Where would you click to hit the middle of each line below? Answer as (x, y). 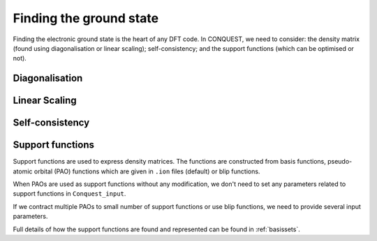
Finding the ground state (86, 18)
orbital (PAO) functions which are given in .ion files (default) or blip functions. (147, 171)
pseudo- (340, 162)
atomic (23, 171)
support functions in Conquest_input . (69, 194)
